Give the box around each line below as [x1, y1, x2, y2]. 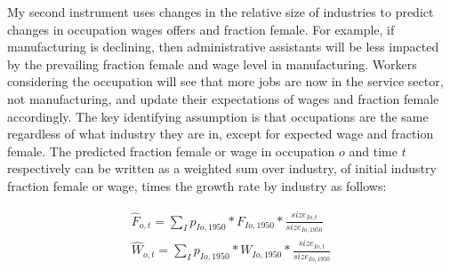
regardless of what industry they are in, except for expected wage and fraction [7, 124, 434, 143]
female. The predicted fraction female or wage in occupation [7, 141, 335, 160]
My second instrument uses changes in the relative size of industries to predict [7, 3, 434, 20]
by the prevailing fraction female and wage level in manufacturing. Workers [7, 54, 417, 73]
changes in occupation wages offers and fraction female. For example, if [7, 20, 395, 38]
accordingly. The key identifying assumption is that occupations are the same [7, 107, 429, 125]
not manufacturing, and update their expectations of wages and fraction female [7, 89, 439, 107]
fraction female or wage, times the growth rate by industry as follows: [7, 176, 387, 195]
